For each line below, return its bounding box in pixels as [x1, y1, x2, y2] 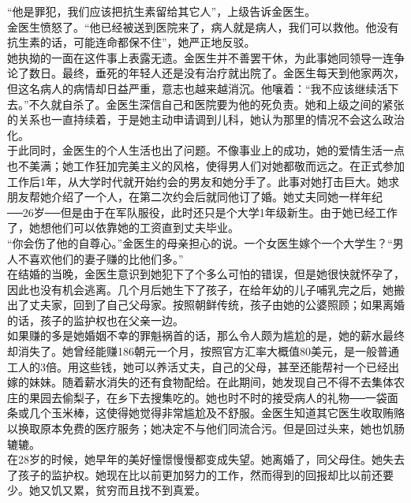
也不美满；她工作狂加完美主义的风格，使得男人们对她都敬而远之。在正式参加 [7, 157, 405, 173]
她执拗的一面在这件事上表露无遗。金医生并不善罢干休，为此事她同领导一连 [7, 49, 394, 65]
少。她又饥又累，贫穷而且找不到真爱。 [7, 482, 206, 498]
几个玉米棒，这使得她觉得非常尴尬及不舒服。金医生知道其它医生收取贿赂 [28, 404, 405, 421]
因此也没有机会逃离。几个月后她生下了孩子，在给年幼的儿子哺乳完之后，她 [7, 281, 394, 297]
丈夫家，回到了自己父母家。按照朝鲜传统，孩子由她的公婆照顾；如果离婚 [28, 296, 405, 313]
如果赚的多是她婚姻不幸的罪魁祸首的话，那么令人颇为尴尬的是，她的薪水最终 [7, 327, 405, 344]
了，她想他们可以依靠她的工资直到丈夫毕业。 [7, 219, 239, 236]
